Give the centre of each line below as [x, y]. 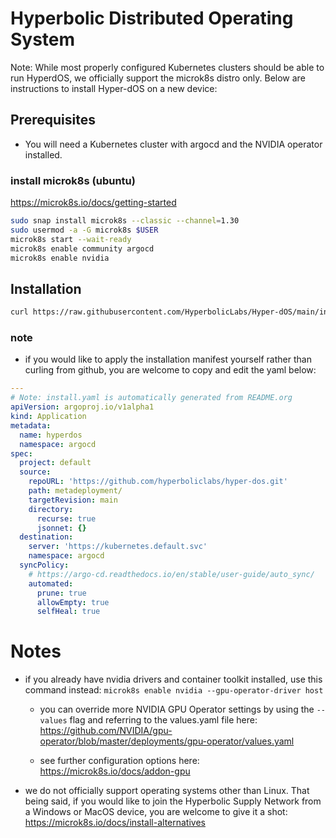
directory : [51, 509]
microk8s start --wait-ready [71, 239]
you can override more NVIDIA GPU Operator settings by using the [177, 709]
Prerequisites [53, 120]
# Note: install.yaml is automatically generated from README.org [151, 398]
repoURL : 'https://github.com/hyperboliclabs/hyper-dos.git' [158, 482]
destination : [46, 537]
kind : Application [48, 417]
